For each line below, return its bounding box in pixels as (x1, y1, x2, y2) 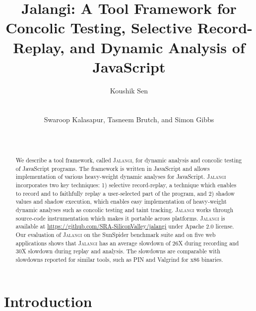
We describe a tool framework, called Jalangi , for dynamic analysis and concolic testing (15, 156, 242, 164)
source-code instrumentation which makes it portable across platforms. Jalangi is (15, 214, 225, 222)
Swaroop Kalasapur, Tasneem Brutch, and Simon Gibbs (44, 114, 214, 125)
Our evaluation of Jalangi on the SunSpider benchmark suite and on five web (15, 230, 216, 238)
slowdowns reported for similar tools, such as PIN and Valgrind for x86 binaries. (15, 255, 223, 263)
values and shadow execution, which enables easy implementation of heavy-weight (15, 197, 227, 206)
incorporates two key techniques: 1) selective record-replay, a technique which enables (15, 181, 237, 189)
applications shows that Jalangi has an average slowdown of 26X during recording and (15, 238, 239, 247)
